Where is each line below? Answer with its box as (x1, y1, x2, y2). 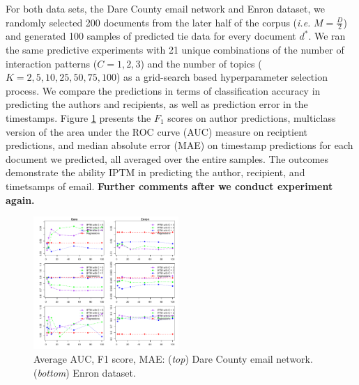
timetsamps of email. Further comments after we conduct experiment (6, 178, 333, 193)
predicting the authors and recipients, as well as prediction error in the (6, 97, 308, 111)
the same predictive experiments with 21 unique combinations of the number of (6, 42, 344, 57)
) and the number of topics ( (140, 56, 262, 70)
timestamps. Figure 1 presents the (6, 110, 151, 125)
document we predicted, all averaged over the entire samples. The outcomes (6, 151, 329, 166)
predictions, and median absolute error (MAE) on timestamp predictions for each (6, 138, 353, 152)
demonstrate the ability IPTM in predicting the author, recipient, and (6, 165, 305, 180)
